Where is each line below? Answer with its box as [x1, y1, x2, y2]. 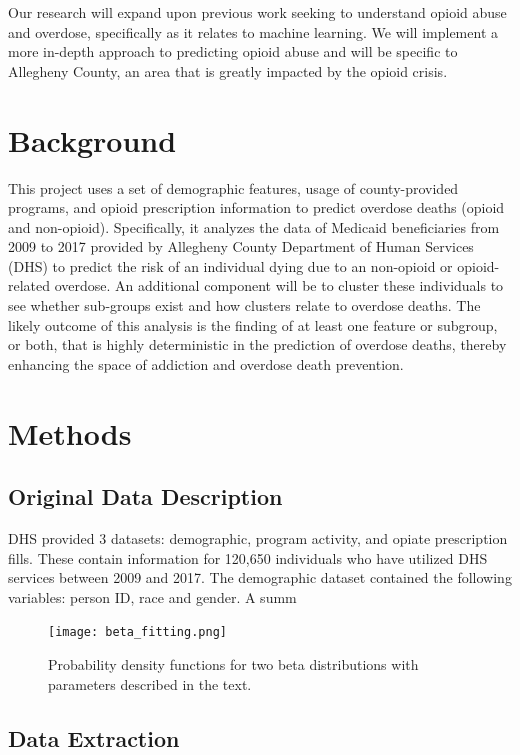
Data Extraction [8, 722, 180, 753]
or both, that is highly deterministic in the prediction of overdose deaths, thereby [8, 334, 507, 355]
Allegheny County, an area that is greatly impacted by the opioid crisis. [8, 60, 448, 81]
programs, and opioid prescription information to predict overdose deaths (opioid [8, 197, 505, 218]
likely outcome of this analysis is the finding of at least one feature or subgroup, [8, 314, 498, 335]
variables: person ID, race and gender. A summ [8, 586, 297, 607]
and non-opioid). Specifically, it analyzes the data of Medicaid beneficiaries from [8, 216, 500, 237]
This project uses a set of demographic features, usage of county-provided [8, 177, 459, 198]
